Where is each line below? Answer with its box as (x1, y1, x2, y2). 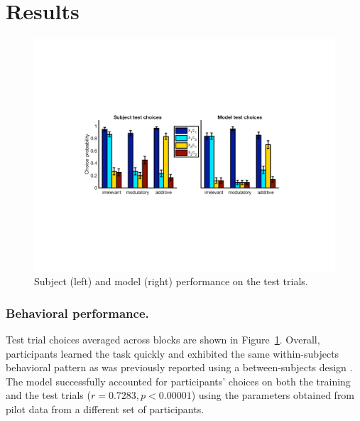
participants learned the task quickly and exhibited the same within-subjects (6, 346, 339, 361)
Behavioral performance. (6, 304, 149, 321)
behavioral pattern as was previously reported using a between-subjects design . (6, 360, 353, 375)
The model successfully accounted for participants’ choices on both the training (6, 373, 351, 388)
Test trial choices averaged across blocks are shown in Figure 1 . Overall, (6, 332, 320, 347)
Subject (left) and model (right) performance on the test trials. (34, 274, 308, 289)
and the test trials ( (6, 388, 91, 403)
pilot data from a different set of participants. (6, 402, 204, 417)
